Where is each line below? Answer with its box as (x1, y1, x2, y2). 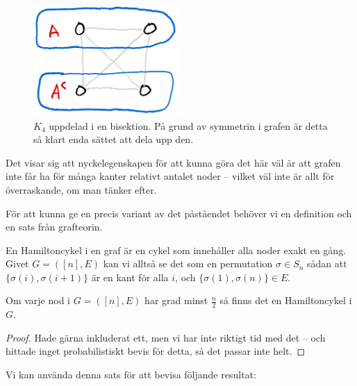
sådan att (307, 256, 347, 271)
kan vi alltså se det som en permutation (103, 256, 273, 271)
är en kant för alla (91, 269, 169, 284)
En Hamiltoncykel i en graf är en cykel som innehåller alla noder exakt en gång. (6, 242, 347, 257)
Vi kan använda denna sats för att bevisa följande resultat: (6, 367, 256, 382)
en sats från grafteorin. (6, 219, 103, 234)
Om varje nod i (6, 293, 70, 308)
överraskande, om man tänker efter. (6, 182, 157, 196)
